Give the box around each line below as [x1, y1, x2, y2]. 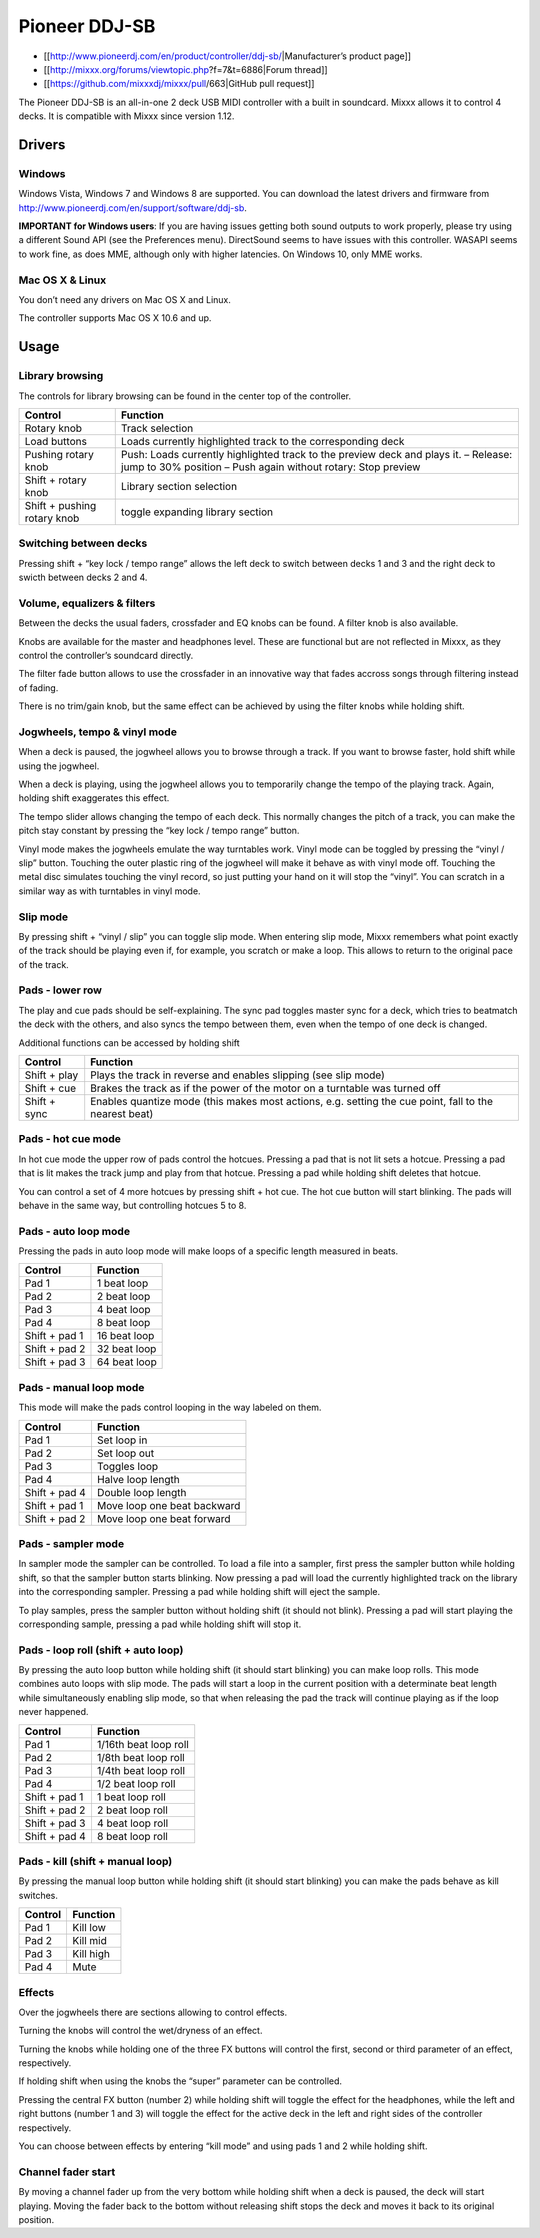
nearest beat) [90, 1107, 154, 1121]
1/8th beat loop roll [96, 1750, 185, 1764]
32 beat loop [96, 1342, 157, 1356]
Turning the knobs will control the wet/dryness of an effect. [18, 2025, 263, 2037]
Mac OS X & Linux [18, 273, 107, 287]
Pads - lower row [18, 983, 102, 997]
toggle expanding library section [120, 505, 274, 519]
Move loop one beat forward [96, 1511, 231, 1525]
